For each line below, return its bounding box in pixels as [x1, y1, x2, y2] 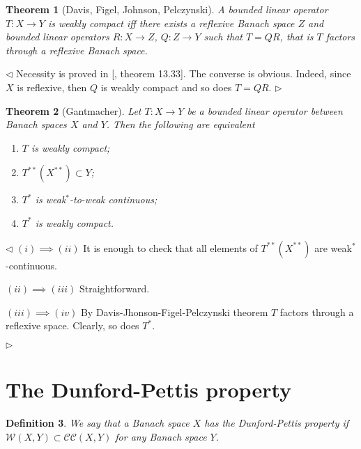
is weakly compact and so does [100, 79, 232, 94]
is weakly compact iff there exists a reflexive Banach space [47, 15, 295, 30]
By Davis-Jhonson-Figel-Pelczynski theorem [80, 304, 268, 319]
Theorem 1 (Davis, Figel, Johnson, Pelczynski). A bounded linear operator [6, 2, 328, 16]
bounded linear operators [6, 29, 109, 44]
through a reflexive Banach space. [6, 42, 148, 57]
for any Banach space [115, 429, 207, 443]
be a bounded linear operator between [187, 103, 343, 118]
